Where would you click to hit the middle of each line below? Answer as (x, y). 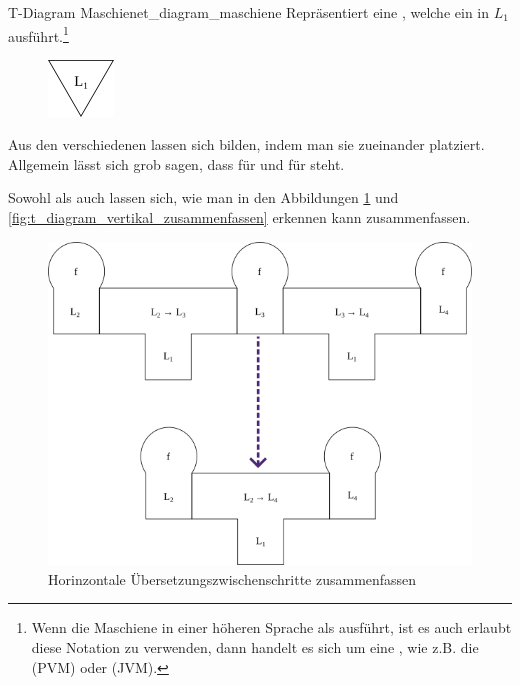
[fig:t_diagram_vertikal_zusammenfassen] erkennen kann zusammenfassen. (239, 216)
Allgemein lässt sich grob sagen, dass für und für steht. (176, 163)
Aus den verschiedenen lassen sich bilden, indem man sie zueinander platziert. (246, 144)
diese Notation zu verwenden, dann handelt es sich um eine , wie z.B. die (255, 647)
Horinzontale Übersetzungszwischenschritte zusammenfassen (232, 578)
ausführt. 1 (38, 34)
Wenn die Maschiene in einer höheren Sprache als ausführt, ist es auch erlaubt (271, 627)
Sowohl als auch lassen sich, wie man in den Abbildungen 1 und (203, 197)
